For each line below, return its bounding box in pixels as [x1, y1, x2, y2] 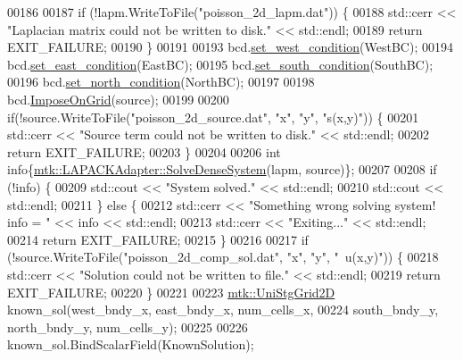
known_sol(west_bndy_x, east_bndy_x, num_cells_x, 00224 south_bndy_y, [7, 300, 439, 319]
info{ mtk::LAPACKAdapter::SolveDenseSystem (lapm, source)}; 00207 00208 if [7, 160, 437, 179]
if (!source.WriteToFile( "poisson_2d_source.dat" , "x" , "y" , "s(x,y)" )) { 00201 [7, 107, 419, 126]
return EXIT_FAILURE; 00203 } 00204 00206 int [7, 142, 281, 161]
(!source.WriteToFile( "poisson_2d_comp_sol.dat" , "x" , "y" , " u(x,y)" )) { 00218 [7, 247, 439, 266]
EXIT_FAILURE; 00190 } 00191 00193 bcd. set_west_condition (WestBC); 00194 [7, 38, 453, 56]
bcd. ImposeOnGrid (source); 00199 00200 [7, 89, 229, 108]
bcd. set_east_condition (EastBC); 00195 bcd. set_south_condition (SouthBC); [7, 54, 434, 73]
